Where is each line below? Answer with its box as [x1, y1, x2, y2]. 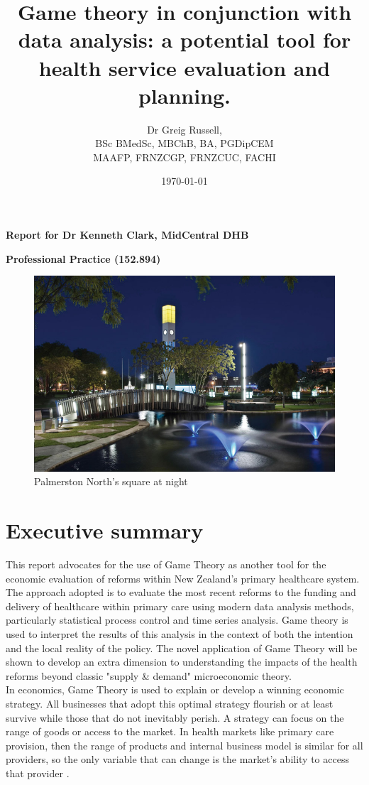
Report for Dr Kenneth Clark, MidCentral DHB [6, 227, 249, 242]
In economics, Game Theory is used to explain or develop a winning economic [6, 682, 344, 697]
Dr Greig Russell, [147, 121, 222, 136]
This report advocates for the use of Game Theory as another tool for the [6, 556, 326, 571]
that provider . [6, 765, 70, 780]
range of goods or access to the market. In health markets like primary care [6, 724, 334, 739]
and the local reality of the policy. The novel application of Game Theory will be [6, 640, 358, 655]
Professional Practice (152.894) [6, 251, 161, 266]
